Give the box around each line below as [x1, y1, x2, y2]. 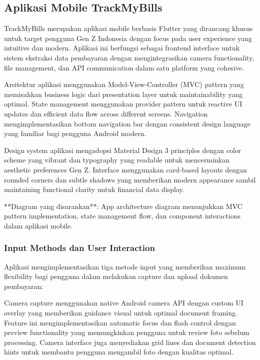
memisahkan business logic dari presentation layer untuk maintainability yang [4, 88, 243, 99]
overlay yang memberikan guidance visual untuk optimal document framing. [4, 307, 237, 318]
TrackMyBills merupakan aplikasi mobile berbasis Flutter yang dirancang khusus [4, 23, 253, 33]
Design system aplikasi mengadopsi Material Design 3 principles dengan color [4, 144, 241, 155]
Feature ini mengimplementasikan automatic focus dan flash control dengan [4, 317, 236, 327]
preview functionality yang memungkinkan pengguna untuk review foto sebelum [4, 327, 249, 337]
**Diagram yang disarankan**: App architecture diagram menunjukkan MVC [4, 200, 242, 211]
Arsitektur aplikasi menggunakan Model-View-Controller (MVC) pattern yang [4, 79, 244, 89]
